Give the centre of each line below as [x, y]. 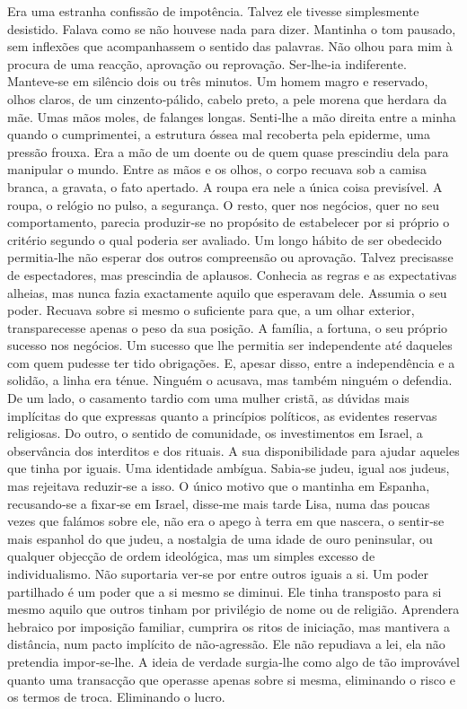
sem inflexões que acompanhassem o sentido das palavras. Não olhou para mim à [230, 46]
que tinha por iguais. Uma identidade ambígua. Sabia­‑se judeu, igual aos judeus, [229, 468]
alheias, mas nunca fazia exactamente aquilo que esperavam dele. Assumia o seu [227, 292]
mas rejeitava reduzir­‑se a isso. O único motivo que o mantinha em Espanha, [219, 486]
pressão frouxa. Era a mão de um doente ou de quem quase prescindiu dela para [228, 151]
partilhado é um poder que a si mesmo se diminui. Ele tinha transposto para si [225, 591]
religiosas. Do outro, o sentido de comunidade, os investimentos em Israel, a [215, 433]
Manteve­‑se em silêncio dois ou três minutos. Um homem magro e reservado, [218, 81]
